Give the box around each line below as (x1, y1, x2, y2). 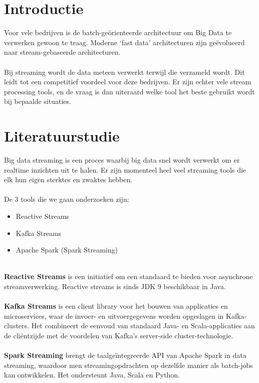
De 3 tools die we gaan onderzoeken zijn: (4, 194, 129, 204)
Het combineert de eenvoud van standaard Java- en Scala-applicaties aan (31, 320, 255, 331)
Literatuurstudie (4, 125, 120, 146)
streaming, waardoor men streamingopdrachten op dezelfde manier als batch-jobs (4, 359, 253, 370)
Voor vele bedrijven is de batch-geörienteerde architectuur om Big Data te (4, 27, 232, 38)
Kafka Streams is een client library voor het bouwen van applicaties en (4, 301, 228, 311)
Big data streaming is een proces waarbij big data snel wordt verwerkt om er (4, 155, 240, 165)
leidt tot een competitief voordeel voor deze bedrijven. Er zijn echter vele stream (4, 76, 251, 87)
